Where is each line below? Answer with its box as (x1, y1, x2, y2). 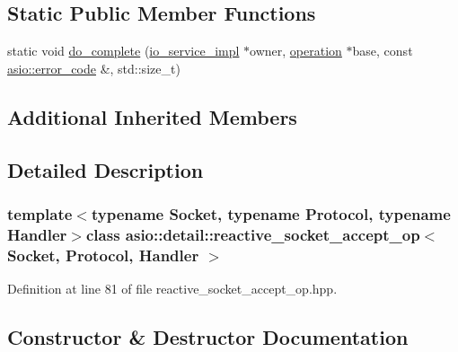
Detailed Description (7, 155, 204, 183)
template (7, 202, 73, 224)
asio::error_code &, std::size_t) (7, 58, 181, 77)
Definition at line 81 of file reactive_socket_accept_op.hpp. (7, 279, 338, 298)
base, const (352, 41, 413, 60)
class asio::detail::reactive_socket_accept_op (85, 223, 420, 245)
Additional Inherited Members (7, 102, 297, 130)
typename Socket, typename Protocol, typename (91, 202, 451, 224)
